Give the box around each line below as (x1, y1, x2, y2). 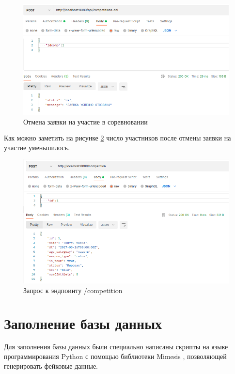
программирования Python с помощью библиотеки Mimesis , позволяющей (4, 351, 227, 361)
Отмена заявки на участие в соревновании (23, 116, 148, 126)
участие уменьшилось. (4, 142, 70, 152)
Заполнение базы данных (4, 313, 162, 333)
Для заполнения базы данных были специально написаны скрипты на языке (4, 342, 228, 352)
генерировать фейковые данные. (4, 360, 98, 371)
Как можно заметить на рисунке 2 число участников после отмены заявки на (4, 133, 231, 143)
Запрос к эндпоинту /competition (23, 285, 123, 295)
